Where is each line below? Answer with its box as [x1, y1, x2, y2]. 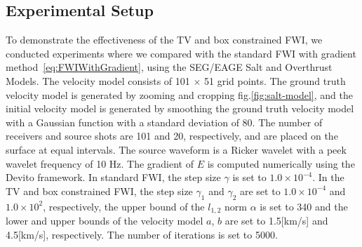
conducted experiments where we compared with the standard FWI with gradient [6, 46, 356, 60]
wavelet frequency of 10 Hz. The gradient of [6, 156, 194, 171]
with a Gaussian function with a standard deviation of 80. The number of [6, 114, 323, 129]
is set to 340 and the [260, 199, 348, 213]
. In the [312, 170, 344, 185]
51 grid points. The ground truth [204, 73, 346, 88]
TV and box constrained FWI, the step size [6, 183, 193, 198]
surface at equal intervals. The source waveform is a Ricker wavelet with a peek [6, 142, 347, 156]
